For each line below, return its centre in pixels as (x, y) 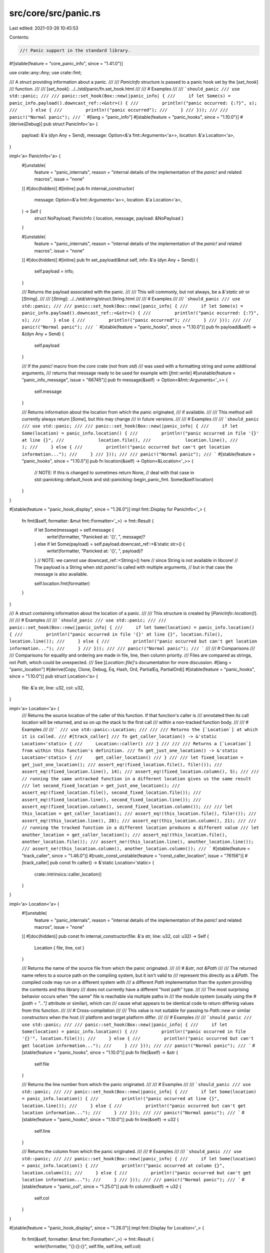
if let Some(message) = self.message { (74, 530)
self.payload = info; (54, 271)
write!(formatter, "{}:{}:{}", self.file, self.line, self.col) (87, 1246)
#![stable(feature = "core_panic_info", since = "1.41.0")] (66, 63)
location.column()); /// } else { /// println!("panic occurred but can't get (136, 1173)
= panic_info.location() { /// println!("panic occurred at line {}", (121, 1099)
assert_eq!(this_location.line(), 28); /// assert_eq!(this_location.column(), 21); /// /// (139, 820)
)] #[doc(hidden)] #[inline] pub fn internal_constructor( (78, 188)
